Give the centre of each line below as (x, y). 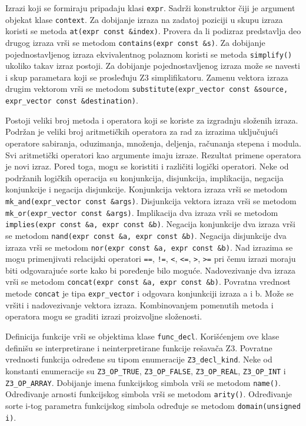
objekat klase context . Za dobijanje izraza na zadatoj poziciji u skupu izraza (144, 19)
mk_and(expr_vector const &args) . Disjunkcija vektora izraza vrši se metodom (151, 200)
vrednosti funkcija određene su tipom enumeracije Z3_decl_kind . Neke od (139, 359)
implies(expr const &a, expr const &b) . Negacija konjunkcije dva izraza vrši (150, 224)
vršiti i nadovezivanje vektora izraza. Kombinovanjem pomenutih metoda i (139, 304)
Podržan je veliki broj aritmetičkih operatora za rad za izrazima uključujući (142, 132)
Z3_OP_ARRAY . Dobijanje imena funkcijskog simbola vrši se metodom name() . (143, 382)
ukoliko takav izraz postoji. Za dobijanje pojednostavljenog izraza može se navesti (153, 66)
